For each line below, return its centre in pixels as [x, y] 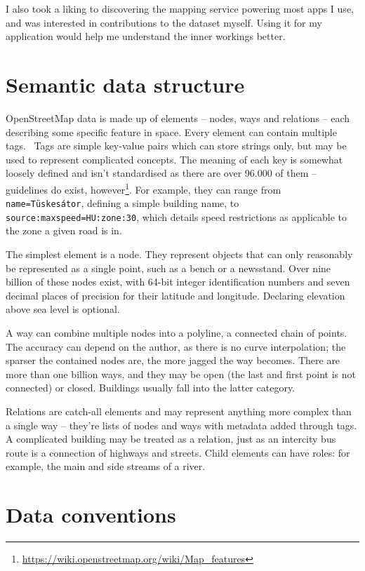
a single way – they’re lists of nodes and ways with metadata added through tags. [181, 425]
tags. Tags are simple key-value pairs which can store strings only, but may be [176, 146]
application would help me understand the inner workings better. [146, 36]
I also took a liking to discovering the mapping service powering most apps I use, [180, 8]
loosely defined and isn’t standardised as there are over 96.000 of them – [161, 173]
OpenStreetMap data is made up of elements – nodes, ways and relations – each [178, 117]
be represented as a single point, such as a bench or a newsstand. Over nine [168, 268]
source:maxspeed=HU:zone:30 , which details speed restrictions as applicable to [177, 216]
